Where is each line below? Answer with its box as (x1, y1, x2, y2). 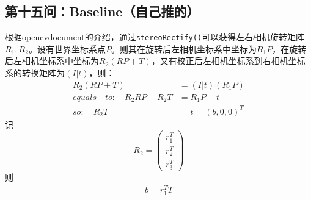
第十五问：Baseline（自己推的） (5, 2, 200, 21)
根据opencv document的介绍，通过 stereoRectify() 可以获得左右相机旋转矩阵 (5, 30, 305, 43)
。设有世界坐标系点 (28, 42, 106, 55)
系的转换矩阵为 (5, 66, 65, 79)
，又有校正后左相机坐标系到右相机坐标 (151, 54, 306, 67)
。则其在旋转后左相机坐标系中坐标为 (111, 42, 257, 55)
